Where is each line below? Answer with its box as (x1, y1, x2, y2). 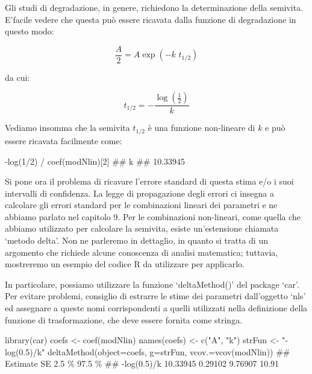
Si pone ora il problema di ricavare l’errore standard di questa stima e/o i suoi (5, 175, 294, 188)
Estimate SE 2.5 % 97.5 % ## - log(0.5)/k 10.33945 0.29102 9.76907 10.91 (5, 357, 279, 370)
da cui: (5, 71, 30, 83)
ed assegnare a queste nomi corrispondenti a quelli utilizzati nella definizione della (5, 302, 308, 314)
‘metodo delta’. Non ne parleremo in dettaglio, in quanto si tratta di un (5, 234, 268, 247)
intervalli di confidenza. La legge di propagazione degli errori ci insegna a (5, 186, 274, 199)
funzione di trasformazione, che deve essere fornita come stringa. (5, 313, 243, 326)
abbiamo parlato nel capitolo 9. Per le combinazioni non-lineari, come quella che (5, 210, 301, 223)
